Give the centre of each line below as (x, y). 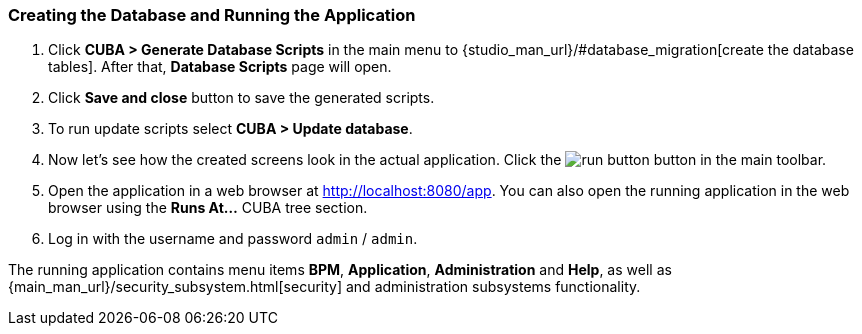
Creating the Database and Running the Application (212, 15)
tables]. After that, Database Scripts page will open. (220, 67)
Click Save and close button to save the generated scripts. (241, 98)
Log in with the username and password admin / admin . (233, 239)
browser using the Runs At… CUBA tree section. (208, 208)
